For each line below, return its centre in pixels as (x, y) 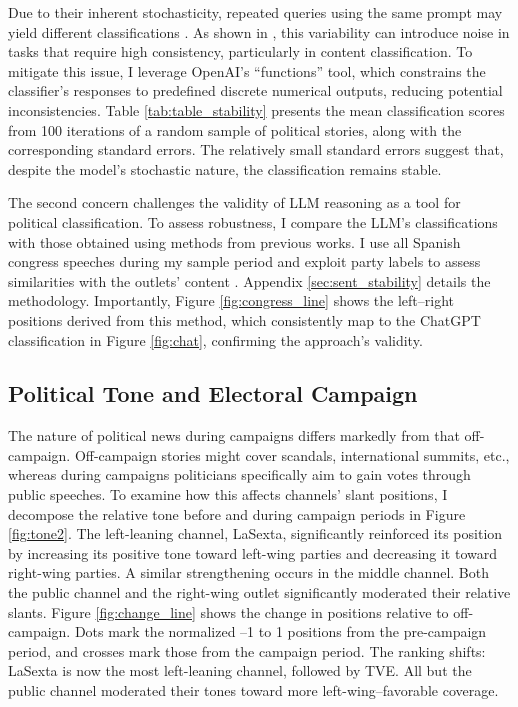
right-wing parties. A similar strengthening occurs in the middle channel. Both (248, 572)
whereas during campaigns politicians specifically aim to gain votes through (239, 474)
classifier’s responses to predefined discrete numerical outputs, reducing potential (255, 90)
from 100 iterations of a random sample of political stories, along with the (235, 129)
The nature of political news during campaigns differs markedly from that (234, 435)
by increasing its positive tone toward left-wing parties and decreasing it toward (253, 552)
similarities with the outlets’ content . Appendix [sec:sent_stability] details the (249, 280)
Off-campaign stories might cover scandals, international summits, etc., (292, 454)
